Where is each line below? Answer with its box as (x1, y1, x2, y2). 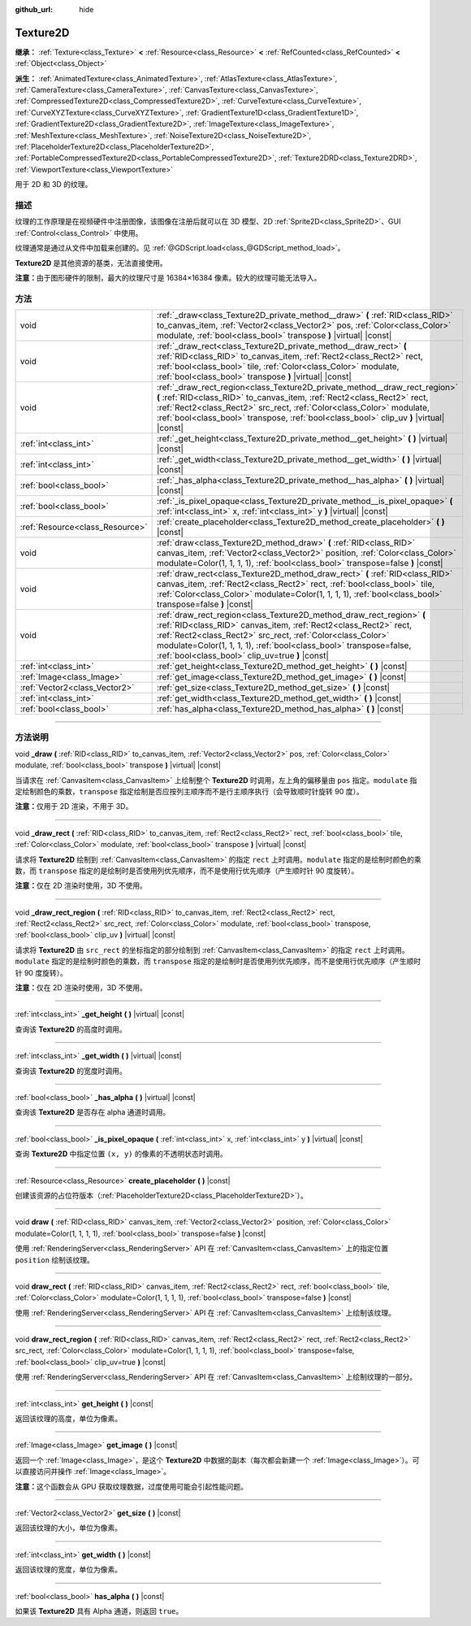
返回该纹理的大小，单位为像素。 (15, 1523, 122, 1533)
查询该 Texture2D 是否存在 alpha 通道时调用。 (15, 1107, 171, 1117)
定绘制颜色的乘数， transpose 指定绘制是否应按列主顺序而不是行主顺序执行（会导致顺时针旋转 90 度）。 (15, 786, 365, 796)
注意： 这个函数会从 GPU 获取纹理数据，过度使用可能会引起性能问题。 (15, 1481, 248, 1491)
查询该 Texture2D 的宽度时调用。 (15, 1066, 127, 1076)
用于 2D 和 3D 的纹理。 (15, 180, 93, 189)
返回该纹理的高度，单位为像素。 (15, 1414, 122, 1424)
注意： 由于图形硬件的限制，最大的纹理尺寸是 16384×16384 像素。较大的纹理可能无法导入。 (15, 272, 322, 282)
